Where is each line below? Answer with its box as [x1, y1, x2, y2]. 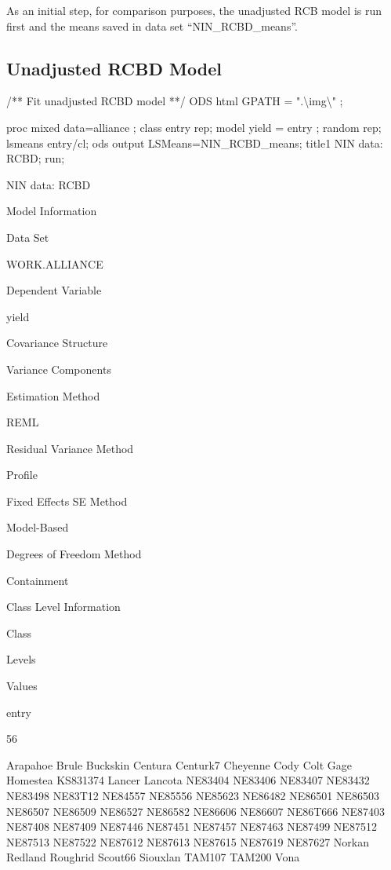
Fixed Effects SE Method [6, 492, 128, 509]
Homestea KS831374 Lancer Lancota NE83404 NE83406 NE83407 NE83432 [6, 772, 370, 788]
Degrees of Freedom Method [6, 546, 142, 562]
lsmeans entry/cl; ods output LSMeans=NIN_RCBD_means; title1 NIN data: [6, 134, 383, 151]
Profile [6, 466, 38, 483]
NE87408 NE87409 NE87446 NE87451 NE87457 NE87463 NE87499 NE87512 [6, 818, 377, 835]
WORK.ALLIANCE [6, 255, 103, 272]
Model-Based [6, 519, 69, 536]
